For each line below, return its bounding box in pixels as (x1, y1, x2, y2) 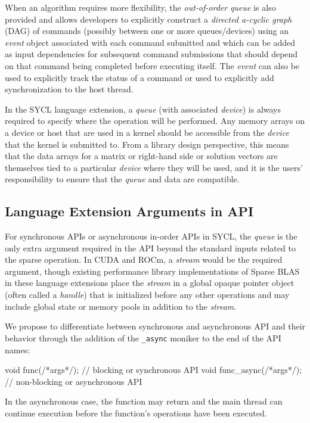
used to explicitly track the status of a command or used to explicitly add (5, 71, 274, 83)
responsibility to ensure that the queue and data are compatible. (5, 173, 240, 185)
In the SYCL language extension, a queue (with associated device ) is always (5, 102, 281, 115)
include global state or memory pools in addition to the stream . (5, 300, 237, 312)
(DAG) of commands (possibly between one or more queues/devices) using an (5, 24, 289, 37)
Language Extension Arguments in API (5, 202, 254, 220)
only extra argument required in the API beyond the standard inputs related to (5, 241, 296, 254)
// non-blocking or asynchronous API (5, 375, 142, 387)
